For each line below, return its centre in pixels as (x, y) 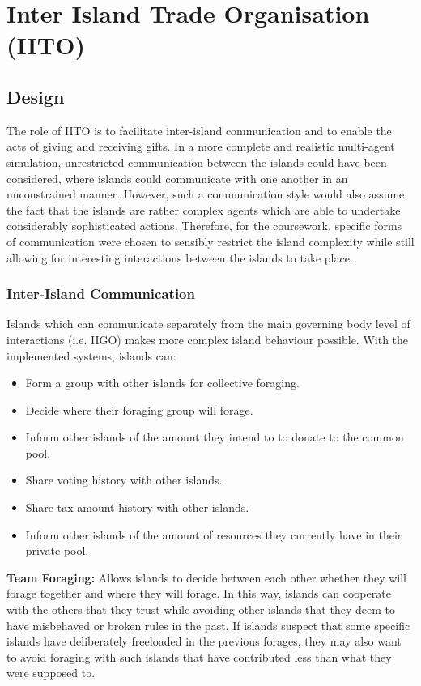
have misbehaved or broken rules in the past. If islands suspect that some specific (208, 625)
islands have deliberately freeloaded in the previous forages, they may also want (204, 641)
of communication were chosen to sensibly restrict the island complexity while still (210, 241)
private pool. (57, 550)
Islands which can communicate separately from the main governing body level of (208, 324)
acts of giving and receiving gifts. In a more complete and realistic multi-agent (201, 146)
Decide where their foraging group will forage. (139, 409)
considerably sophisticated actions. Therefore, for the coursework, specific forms (204, 226)
